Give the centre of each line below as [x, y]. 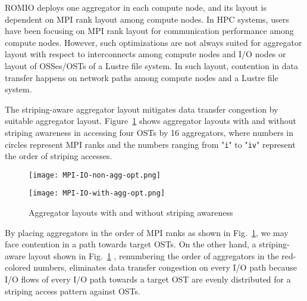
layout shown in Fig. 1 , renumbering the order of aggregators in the [153, 255]
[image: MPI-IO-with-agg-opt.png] [97, 193]
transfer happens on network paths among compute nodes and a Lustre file [142, 77]
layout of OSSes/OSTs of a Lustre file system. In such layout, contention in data [152, 65]
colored [18, 267]
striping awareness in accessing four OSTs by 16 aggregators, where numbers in [149, 132]
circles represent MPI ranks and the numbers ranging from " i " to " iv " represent [150, 144]
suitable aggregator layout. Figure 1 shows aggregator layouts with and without [151, 121]
